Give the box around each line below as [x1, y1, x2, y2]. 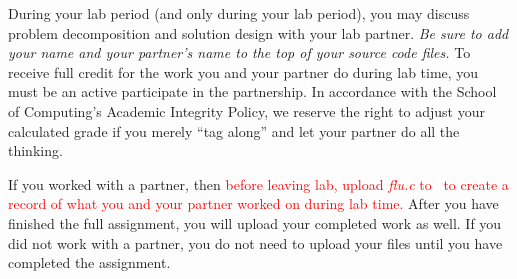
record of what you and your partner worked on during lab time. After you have [8, 193, 499, 214]
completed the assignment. [8, 252, 171, 273]
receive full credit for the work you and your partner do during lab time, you [8, 61, 479, 82]
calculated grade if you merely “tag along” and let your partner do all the [8, 120, 460, 141]
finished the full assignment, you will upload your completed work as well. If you [8, 212, 502, 233]
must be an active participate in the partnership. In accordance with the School [8, 81, 497, 102]
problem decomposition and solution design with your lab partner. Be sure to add [8, 22, 509, 43]
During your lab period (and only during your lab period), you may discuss [8, 3, 470, 23]
